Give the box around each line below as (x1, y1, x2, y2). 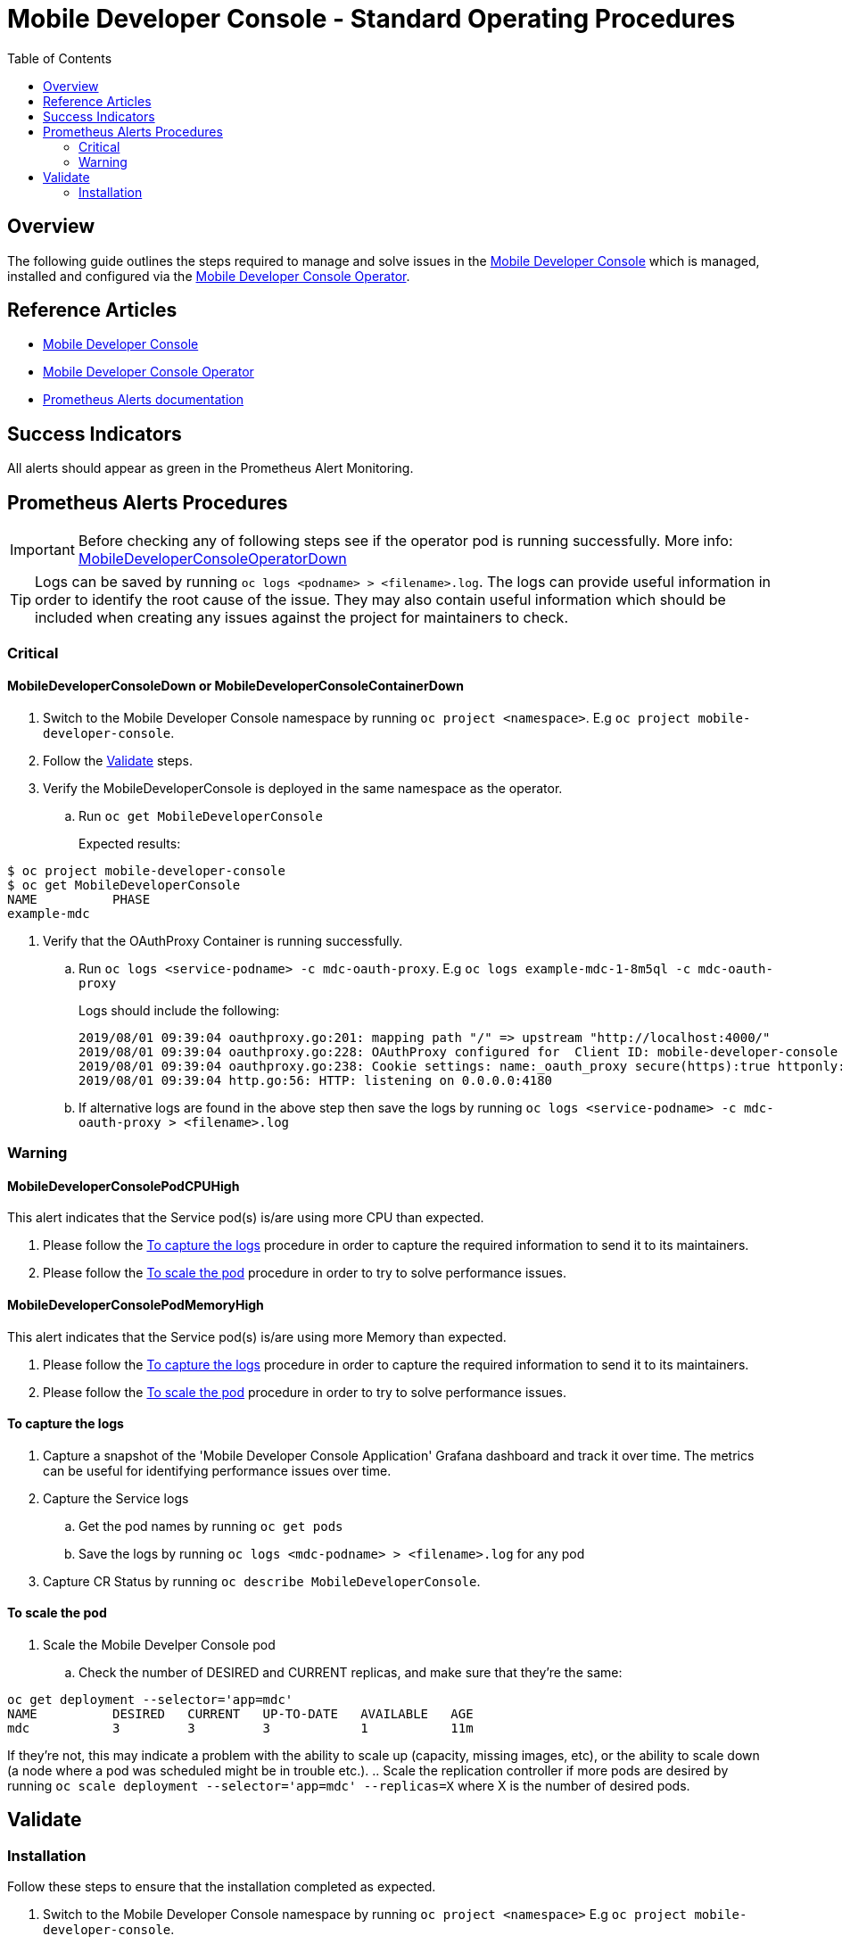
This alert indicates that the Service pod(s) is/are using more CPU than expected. (7, 1210, 484, 1226)
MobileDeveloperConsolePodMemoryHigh (7, 1296, 264, 1312)
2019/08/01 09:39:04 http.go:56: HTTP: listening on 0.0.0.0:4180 (78, 1072, 553, 1088)
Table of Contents (7, 50, 112, 66)
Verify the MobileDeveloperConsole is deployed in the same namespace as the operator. (43, 780, 563, 796)
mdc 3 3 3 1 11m (7, 1720, 474, 1735)
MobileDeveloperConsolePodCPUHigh (7, 1178, 240, 1194)
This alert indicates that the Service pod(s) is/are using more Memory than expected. (7, 1328, 507, 1344)
